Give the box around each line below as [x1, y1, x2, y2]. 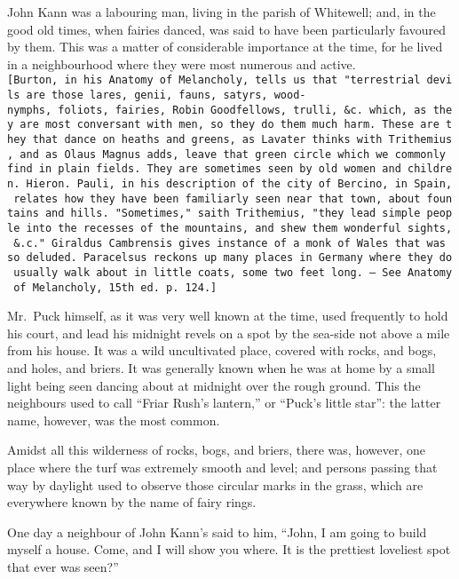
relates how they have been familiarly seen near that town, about [13, 192, 421, 205]
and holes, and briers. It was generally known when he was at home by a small [7, 359, 435, 377]
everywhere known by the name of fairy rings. [7, 493, 257, 512]
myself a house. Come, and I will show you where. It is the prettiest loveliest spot [7, 540, 451, 559]
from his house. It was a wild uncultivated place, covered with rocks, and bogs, [7, 341, 437, 360]
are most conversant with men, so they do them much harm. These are [20, 118, 439, 131]
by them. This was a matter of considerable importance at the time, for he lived [7, 37, 443, 56]
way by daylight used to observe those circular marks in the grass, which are [7, 475, 423, 494]
